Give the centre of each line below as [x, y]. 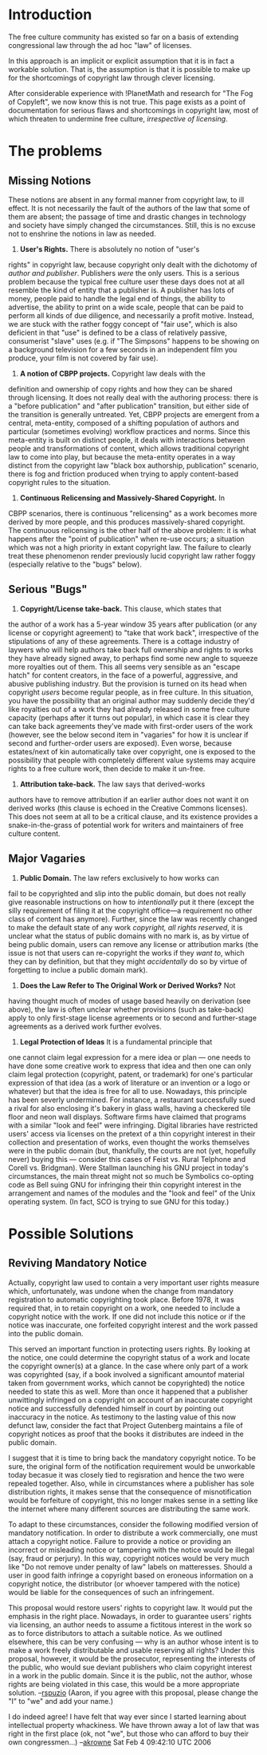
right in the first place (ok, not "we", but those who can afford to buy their [129, 1733]
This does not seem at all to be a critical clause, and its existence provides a [133, 816]
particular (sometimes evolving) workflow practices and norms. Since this [130, 431]
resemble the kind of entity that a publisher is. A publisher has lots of [121, 290]
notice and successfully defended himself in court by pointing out [116, 1408]
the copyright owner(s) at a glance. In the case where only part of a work [128, 1366]
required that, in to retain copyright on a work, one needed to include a [124, 1307]
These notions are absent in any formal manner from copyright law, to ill [126, 199]
